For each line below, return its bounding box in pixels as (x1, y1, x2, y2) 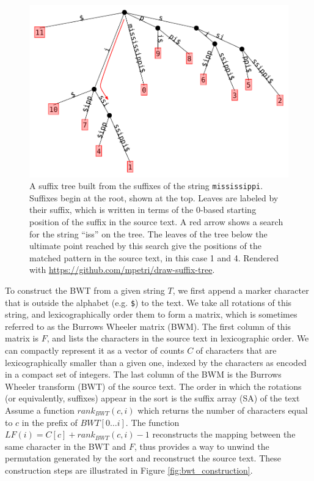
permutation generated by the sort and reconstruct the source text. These (5, 452, 282, 464)
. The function (125, 416, 180, 428)
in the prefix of (21, 416, 78, 428)
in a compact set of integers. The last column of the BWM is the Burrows (5, 368, 282, 381)
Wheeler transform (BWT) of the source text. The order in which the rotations (5, 379, 302, 392)
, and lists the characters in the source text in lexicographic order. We (46, 332, 309, 345)
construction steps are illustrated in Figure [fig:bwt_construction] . (5, 463, 253, 476)
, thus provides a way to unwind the (134, 439, 269, 452)
